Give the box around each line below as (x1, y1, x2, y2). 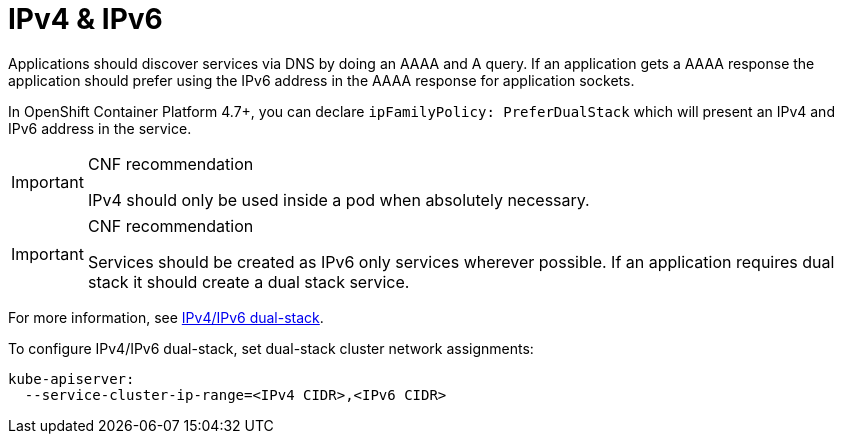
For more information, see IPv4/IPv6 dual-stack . (8, 308, 324, 326)
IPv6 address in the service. (8, 119, 192, 137)
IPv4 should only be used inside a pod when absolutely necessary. (87, 189, 590, 210)
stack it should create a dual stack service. (87, 271, 410, 292)
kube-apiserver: (8, 370, 135, 387)
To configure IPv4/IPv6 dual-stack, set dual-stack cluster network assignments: (8, 339, 534, 357)
